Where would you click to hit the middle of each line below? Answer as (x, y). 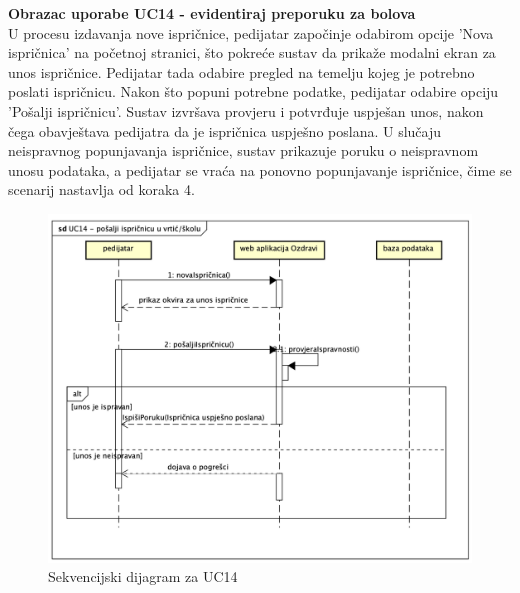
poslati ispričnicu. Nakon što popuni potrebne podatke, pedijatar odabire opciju (253, 91)
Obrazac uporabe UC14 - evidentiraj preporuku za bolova (212, 13)
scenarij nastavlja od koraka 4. (101, 189)
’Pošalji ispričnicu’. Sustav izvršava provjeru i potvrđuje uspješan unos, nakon (246, 110)
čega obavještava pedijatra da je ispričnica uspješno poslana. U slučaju (225, 130)
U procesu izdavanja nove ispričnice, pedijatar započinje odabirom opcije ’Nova (251, 32)
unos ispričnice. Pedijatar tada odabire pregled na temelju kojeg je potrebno (241, 71)
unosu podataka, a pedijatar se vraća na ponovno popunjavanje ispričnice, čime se (260, 169)
